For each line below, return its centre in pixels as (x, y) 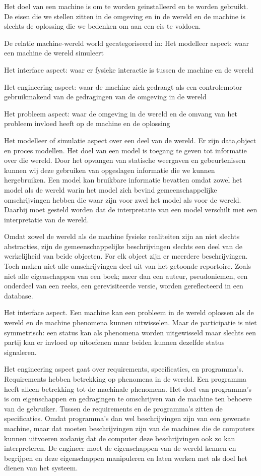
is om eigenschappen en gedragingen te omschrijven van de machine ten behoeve (128, 399)
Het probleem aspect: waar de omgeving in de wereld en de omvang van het (121, 113)
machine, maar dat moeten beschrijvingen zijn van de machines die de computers (129, 428)
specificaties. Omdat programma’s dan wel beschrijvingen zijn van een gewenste (127, 418)
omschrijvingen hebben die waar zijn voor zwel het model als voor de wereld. (123, 199)
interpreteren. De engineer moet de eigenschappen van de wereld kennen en (120, 448)
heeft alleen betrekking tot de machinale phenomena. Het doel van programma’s (128, 389)
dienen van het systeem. (41, 468)
